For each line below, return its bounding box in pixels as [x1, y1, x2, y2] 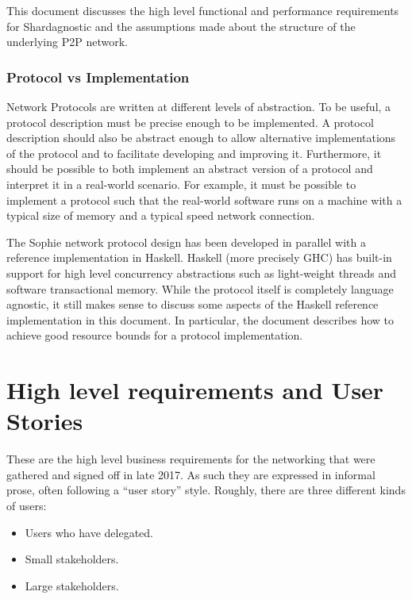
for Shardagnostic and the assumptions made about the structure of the [6, 17, 356, 34]
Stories [6, 405, 83, 437]
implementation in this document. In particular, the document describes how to [6, 311, 395, 328]
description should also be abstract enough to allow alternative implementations [6, 129, 396, 146]
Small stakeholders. [25, 551, 119, 567]
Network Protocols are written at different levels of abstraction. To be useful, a [6, 98, 391, 114]
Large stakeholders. [25, 577, 119, 593]
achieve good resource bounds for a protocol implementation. [6, 327, 303, 344]
